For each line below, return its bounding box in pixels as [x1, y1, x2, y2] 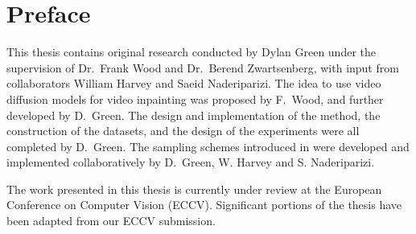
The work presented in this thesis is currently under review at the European [6, 180, 382, 197]
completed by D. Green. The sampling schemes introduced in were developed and [6, 138, 410, 154]
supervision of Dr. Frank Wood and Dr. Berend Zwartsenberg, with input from [6, 59, 399, 76]
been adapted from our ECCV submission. [6, 212, 216, 229]
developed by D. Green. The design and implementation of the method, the [6, 106, 381, 123]
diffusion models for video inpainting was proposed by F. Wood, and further [6, 90, 384, 107]
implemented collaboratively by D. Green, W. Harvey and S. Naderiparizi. [6, 154, 375, 170]
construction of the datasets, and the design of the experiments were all [6, 122, 360, 139]
